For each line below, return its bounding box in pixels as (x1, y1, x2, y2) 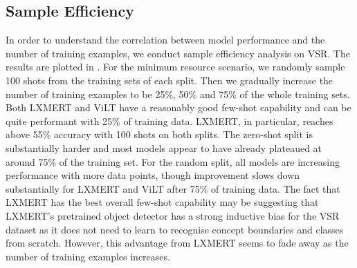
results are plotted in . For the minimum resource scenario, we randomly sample (6, 59, 345, 74)
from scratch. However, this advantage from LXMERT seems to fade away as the (6, 236, 349, 250)
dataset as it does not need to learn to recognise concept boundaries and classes (6, 222, 344, 236)
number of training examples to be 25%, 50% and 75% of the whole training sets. (6, 86, 350, 101)
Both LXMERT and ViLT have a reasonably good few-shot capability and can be (6, 100, 351, 115)
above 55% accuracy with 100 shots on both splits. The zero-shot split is (6, 127, 313, 142)
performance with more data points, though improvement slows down (6, 168, 300, 182)
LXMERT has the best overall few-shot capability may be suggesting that (6, 195, 319, 209)
